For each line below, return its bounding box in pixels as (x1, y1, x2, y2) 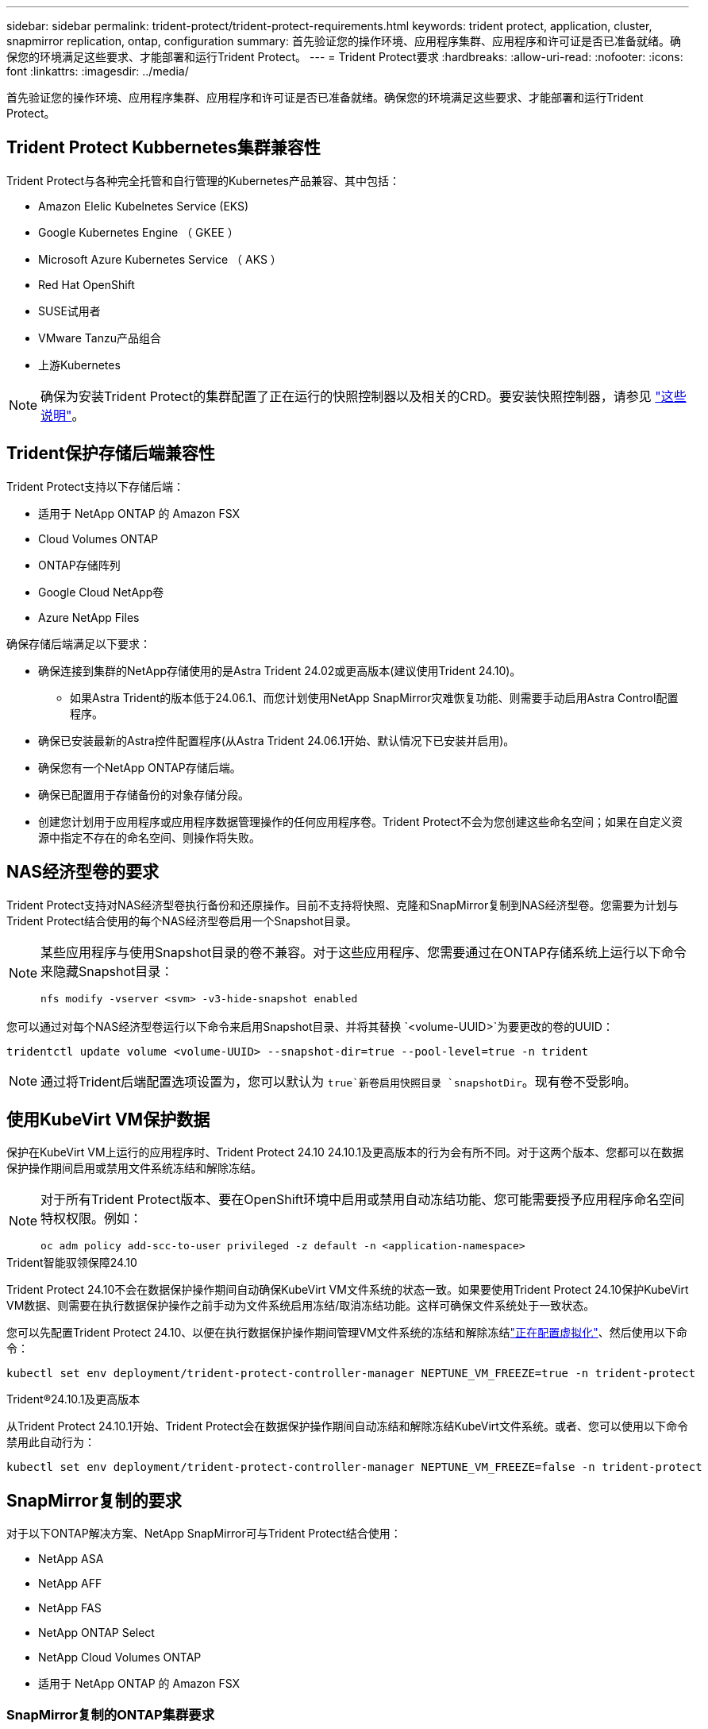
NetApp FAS (38, 1601, 102, 1615)
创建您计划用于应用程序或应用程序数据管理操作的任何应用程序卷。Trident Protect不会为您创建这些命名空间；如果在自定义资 (38, 814, 683, 828)
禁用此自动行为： (6, 1435, 95, 1449)
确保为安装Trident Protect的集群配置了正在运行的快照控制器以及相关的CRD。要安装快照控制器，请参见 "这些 (40, 388, 687, 404)
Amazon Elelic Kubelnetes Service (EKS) (38, 199, 249, 213)
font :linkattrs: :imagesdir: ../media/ (6, 64, 189, 78)
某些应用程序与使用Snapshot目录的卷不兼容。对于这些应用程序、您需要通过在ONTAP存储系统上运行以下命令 (40, 944, 687, 960)
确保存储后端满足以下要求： (6, 636, 151, 650)
